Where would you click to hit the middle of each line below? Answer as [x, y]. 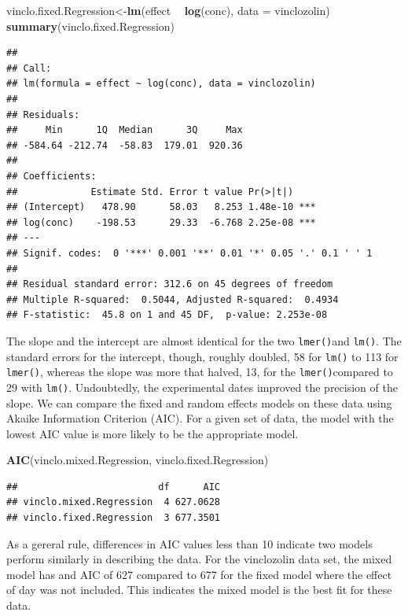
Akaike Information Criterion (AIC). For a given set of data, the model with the [200, 418]
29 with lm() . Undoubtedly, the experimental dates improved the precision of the [202, 387]
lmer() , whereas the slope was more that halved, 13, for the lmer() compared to [200, 372]
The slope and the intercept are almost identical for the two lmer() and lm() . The [204, 340]
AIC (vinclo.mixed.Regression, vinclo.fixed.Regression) [138, 460]
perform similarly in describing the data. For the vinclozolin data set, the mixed [199, 559]
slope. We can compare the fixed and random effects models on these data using [199, 402]
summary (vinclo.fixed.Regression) [91, 26]
